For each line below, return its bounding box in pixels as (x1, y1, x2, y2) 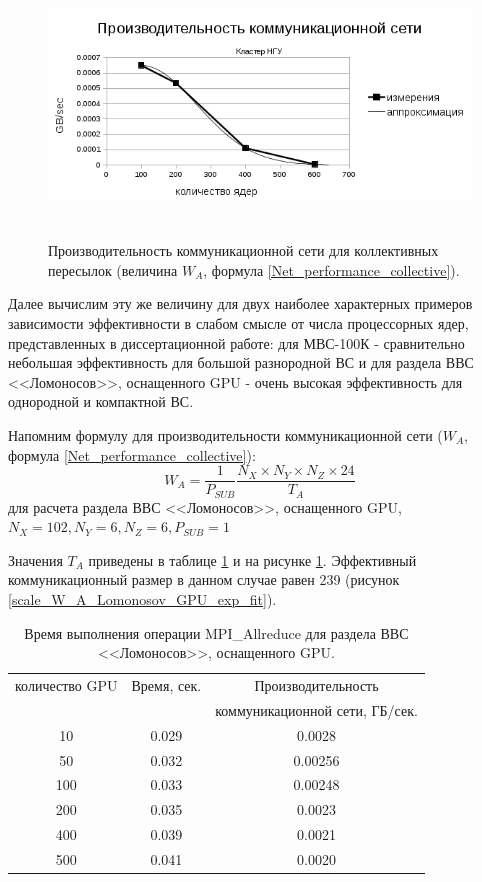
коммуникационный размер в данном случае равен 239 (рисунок (8, 569, 400, 590)
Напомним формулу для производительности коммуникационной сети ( (8, 424, 443, 445)
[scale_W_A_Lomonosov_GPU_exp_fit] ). (8, 588, 277, 609)
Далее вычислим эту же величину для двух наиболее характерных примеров (8, 293, 473, 314)
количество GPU (15, 675, 118, 696)
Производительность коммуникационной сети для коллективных (48, 240, 439, 261)
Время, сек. (131, 675, 202, 696)
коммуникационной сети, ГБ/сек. (215, 699, 418, 720)
